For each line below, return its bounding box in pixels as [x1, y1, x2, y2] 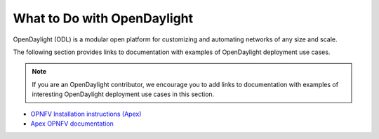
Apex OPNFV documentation [30, 119, 114, 128]
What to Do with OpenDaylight [13, 11, 194, 26]
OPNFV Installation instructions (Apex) [30, 110, 142, 118]
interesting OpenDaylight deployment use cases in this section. [32, 90, 215, 98]
